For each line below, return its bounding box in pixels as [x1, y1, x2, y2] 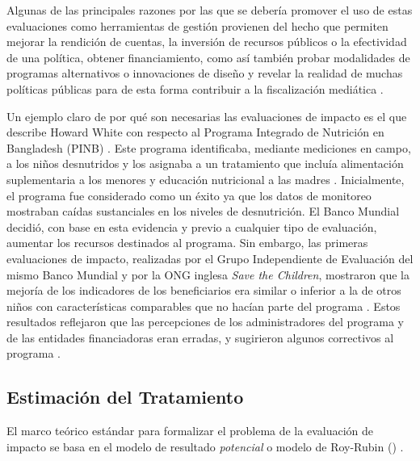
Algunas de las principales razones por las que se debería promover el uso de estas [6, 2, 413, 18]
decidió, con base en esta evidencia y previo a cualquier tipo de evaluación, [6, 218, 377, 235]
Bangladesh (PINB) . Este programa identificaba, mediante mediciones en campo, [6, 139, 411, 156]
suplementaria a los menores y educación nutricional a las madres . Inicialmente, [6, 170, 405, 187]
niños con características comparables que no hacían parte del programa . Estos [6, 297, 401, 314]
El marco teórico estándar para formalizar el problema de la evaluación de [6, 422, 373, 439]
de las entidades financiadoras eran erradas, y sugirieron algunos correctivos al [6, 329, 394, 346]
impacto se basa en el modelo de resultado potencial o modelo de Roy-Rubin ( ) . [6, 438, 404, 455]
